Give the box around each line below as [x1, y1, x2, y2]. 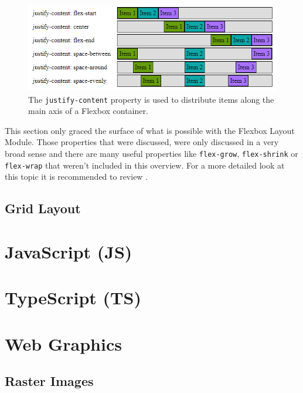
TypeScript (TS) [5, 285, 141, 310]
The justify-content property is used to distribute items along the [28, 93, 274, 105]
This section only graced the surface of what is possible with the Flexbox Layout [5, 124, 295, 136]
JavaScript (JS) [5, 239, 132, 263]
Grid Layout [5, 199, 81, 217]
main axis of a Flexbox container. [28, 105, 148, 117]
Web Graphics [5, 331, 122, 355]
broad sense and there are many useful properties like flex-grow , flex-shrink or [5, 147, 298, 159]
